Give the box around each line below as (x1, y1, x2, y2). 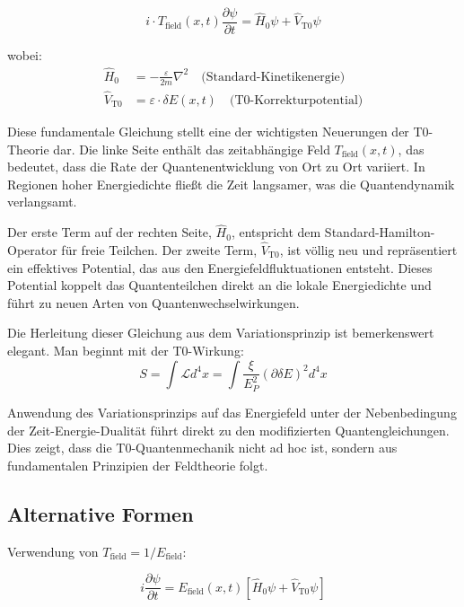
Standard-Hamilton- (324, 223, 435, 242)
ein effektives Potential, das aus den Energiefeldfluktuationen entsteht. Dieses (7, 258, 433, 277)
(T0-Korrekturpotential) (229, 93, 363, 107)
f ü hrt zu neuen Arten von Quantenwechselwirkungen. (7, 293, 300, 312)
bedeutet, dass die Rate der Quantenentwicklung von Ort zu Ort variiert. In (7, 157, 425, 176)
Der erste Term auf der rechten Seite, (7, 223, 212, 242)
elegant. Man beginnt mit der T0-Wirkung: (7, 340, 244, 359)
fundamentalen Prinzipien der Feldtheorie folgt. (7, 455, 268, 474)
